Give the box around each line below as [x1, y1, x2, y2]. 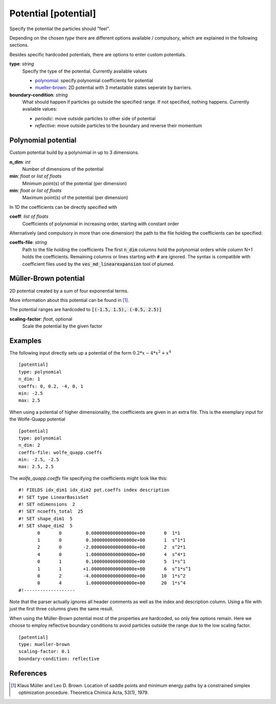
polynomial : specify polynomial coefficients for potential [35, 77, 153, 83]
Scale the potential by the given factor [22, 323, 103, 329]
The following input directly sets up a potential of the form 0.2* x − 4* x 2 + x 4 [9, 349, 171, 356]
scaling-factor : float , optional [9, 316, 73, 322]
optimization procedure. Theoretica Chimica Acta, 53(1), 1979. [18, 690, 149, 696]
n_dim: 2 [18, 443, 40, 448]
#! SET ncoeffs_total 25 [18, 509, 84, 514]
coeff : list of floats [9, 213, 49, 219]
